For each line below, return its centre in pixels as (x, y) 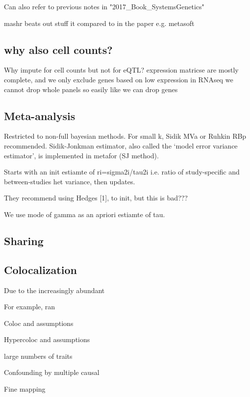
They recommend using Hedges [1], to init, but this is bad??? (96, 198)
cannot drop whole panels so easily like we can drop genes (91, 89)
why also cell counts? (58, 49)
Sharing (24, 240)
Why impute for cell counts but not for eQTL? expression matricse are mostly (121, 70)
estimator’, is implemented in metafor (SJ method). (81, 155)
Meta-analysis (40, 115)
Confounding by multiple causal (52, 372)
